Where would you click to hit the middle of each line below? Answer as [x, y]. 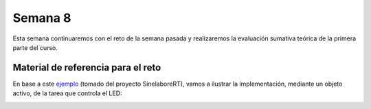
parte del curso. [35, 47]
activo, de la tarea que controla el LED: [68, 93]
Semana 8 [42, 18]
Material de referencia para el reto [87, 68]
